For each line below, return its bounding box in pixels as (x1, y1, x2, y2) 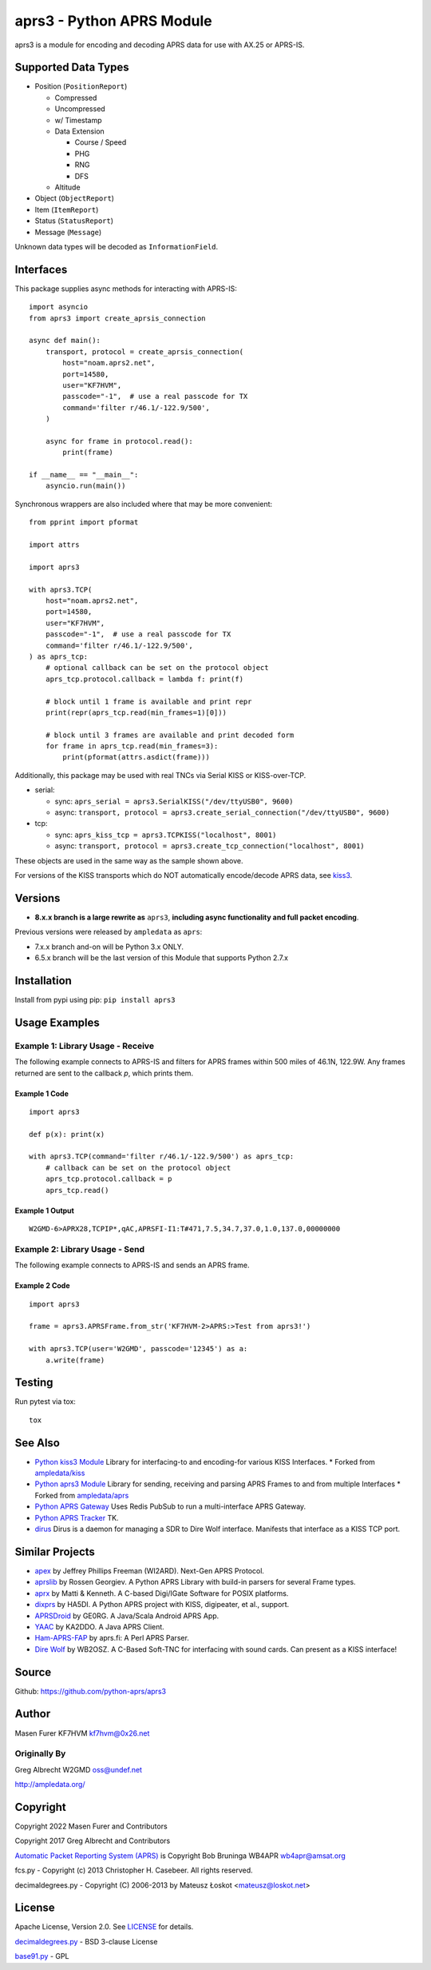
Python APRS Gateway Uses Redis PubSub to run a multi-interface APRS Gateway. (34, 1501, 306, 1511)
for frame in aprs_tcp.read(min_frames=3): (45, 742, 219, 751)
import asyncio (29, 302, 89, 312)
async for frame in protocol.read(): (45, 437, 193, 445)
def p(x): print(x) (29, 1130, 105, 1139)
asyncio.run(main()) (45, 481, 126, 491)
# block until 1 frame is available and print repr (45, 696, 252, 706)
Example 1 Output (14, 1206, 75, 1215)
